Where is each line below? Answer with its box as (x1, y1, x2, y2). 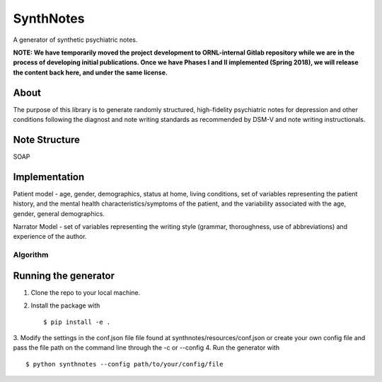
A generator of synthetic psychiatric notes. (13, 35, 138, 44)
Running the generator (13, 269, 115, 281)
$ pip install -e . (43, 318, 111, 326)
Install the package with (30, 301, 100, 310)
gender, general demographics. (13, 209, 105, 218)
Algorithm (13, 250, 49, 260)
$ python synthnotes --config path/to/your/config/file (25, 360, 224, 368)
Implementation (13, 171, 85, 183)
